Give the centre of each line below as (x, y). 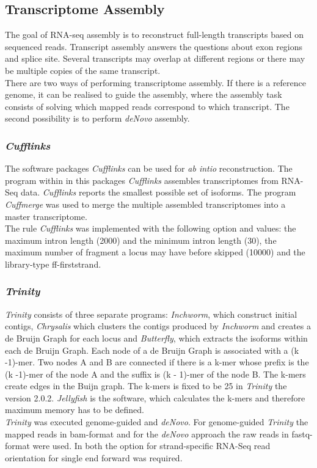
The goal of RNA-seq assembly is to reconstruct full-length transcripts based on (154, 35)
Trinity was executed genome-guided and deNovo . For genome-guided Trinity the (157, 422)
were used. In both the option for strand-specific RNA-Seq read (151, 446)
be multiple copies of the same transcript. (83, 70)
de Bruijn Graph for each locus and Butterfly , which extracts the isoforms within (156, 338)
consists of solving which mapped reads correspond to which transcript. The (147, 106)
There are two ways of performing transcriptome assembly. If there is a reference (156, 82)
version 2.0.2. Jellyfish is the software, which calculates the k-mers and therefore (155, 397)
